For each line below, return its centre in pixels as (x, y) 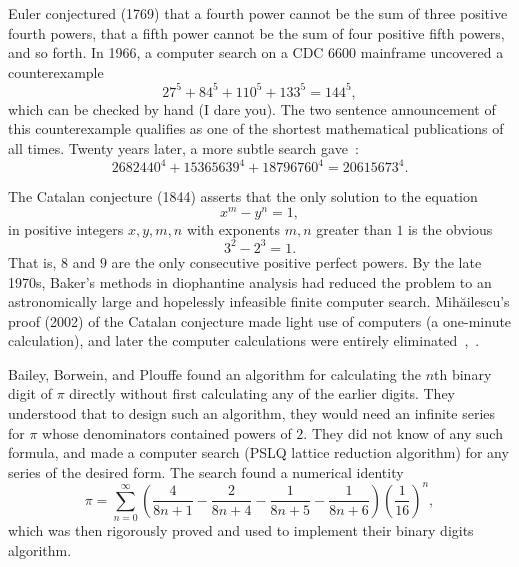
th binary (463, 373)
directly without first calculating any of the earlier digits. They (262, 393)
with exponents (233, 228)
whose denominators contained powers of (167, 432)
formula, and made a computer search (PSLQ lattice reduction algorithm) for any (258, 452)
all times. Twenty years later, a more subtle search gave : (183, 148)
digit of (30, 393)
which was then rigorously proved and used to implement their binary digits (241, 530)
